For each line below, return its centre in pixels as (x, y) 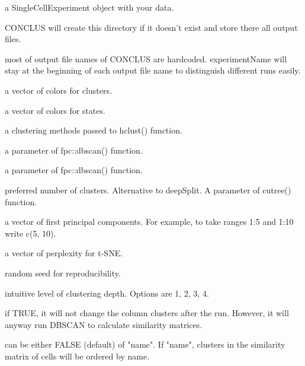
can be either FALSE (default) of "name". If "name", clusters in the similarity (145, 344)
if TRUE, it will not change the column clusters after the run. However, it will (147, 313)
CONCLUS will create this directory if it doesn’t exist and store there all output (151, 27)
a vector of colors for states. (55, 110)
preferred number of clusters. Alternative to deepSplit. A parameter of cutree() (148, 190)
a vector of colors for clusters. (58, 90)
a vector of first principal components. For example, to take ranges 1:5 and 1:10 (149, 222)
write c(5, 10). (30, 233)
